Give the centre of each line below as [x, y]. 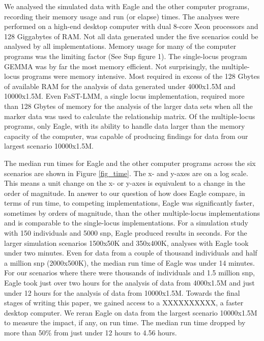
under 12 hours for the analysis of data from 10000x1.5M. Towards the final [122, 292]
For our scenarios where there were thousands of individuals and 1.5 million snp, [129, 273]
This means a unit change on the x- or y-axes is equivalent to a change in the [125, 183]
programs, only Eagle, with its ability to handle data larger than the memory [125, 126]
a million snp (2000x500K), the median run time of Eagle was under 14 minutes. [129, 262]
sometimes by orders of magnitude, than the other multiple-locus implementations [132, 212]
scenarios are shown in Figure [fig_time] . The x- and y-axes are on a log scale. [126, 173]
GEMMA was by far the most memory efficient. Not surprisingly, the [112, 66]
